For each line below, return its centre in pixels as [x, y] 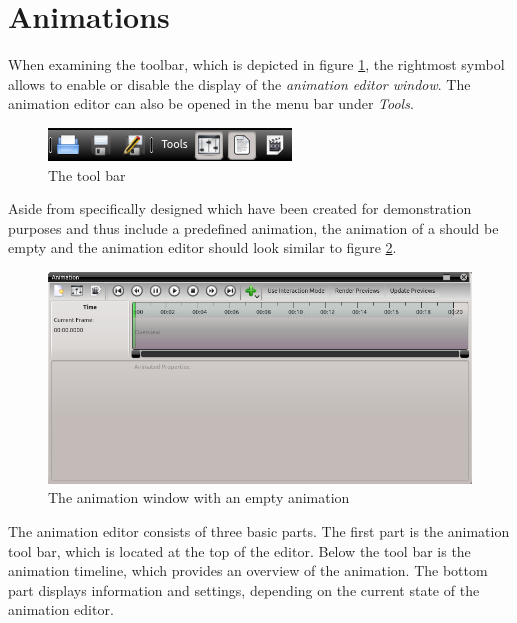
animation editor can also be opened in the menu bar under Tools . [211, 103]
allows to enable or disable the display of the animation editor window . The [239, 83]
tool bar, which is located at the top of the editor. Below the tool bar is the [239, 550]
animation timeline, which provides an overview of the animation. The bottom [248, 570]
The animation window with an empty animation [199, 497]
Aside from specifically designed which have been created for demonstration [240, 208]
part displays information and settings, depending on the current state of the [244, 589]
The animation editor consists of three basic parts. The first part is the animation [259, 531]
